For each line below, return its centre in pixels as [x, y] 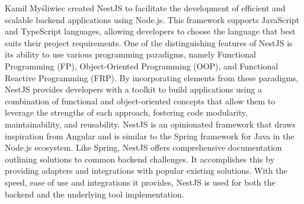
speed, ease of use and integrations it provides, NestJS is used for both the [140, 182]
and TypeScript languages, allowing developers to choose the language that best [150, 31]
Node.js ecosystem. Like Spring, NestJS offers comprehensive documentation [143, 147]
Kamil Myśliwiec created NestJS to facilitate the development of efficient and [145, 8]
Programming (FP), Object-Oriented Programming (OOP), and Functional [142, 66]
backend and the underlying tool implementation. [95, 194]
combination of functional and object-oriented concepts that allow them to [140, 101]
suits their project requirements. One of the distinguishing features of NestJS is [149, 42]
